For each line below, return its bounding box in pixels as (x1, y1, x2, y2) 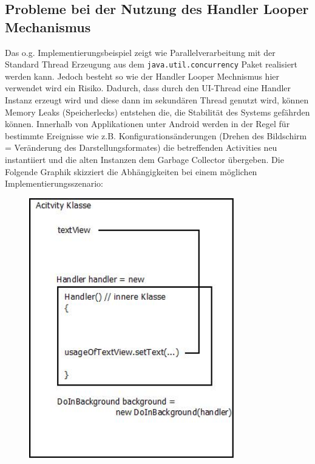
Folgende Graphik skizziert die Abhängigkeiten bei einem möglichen (5, 165, 257, 178)
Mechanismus (5, 17, 91, 36)
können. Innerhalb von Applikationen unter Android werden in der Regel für (5, 117, 290, 130)
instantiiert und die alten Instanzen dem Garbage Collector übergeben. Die (5, 153, 284, 165)
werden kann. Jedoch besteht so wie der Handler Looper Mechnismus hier (5, 69, 279, 82)
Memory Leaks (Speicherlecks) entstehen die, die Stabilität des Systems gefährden (5, 105, 310, 118)
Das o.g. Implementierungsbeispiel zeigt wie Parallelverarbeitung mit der (5, 46, 276, 58)
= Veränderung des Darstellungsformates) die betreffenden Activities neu (5, 141, 277, 154)
